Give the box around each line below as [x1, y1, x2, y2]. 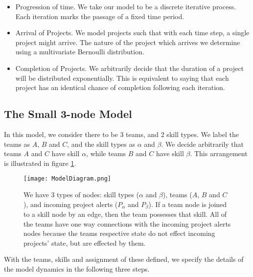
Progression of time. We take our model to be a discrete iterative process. [15, 1, 236, 11]
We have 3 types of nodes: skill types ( [23, 189, 139, 199]
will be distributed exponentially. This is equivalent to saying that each [15, 72, 229, 83]
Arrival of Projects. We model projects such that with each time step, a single [15, 27, 250, 38]
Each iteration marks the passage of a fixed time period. [15, 11, 184, 21]
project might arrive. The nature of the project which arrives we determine [15, 37, 240, 47]
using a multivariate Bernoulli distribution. [15, 46, 144, 57]
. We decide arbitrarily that [161, 138, 244, 149]
